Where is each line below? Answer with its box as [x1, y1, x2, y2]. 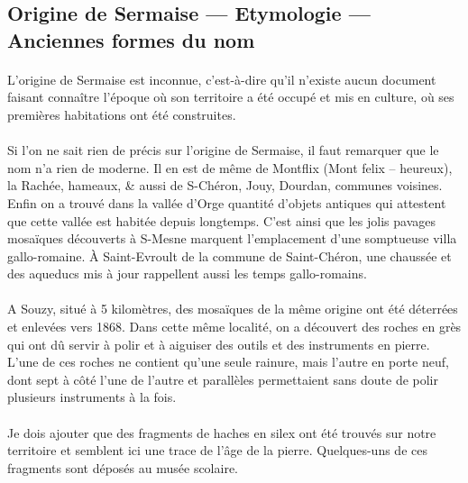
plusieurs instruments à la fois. [7, 387, 177, 406]
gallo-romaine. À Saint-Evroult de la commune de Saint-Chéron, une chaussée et [7, 246, 452, 265]
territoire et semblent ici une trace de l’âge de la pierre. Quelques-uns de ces [7, 441, 427, 460]
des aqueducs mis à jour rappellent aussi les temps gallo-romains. [7, 264, 367, 283]
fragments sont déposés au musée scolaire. [7, 458, 238, 477]
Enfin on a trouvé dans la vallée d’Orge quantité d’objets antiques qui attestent [7, 193, 446, 212]
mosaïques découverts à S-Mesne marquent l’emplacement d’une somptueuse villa [7, 229, 457, 248]
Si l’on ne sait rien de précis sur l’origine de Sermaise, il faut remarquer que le [7, 141, 439, 159]
